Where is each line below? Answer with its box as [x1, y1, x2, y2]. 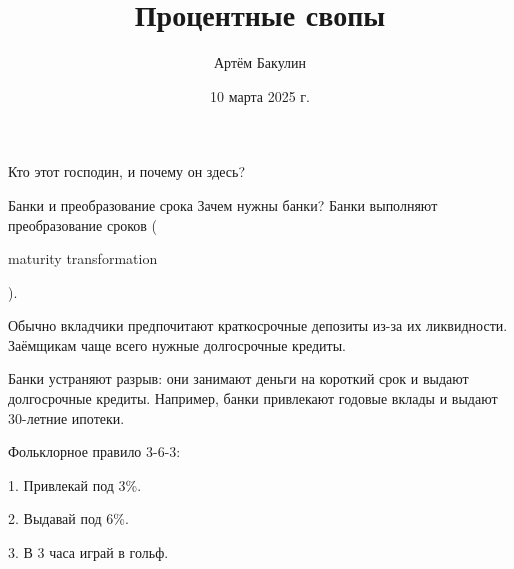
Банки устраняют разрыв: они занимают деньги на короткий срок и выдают [8, 368, 469, 389]
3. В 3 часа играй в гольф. [8, 542, 169, 563]
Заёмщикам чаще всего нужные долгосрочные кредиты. [8, 334, 346, 355]
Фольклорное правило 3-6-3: [8, 441, 181, 462]
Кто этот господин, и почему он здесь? [8, 161, 246, 182]
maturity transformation [8, 248, 158, 269]
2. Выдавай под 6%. [8, 508, 129, 529]
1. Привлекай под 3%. [8, 474, 142, 495]
